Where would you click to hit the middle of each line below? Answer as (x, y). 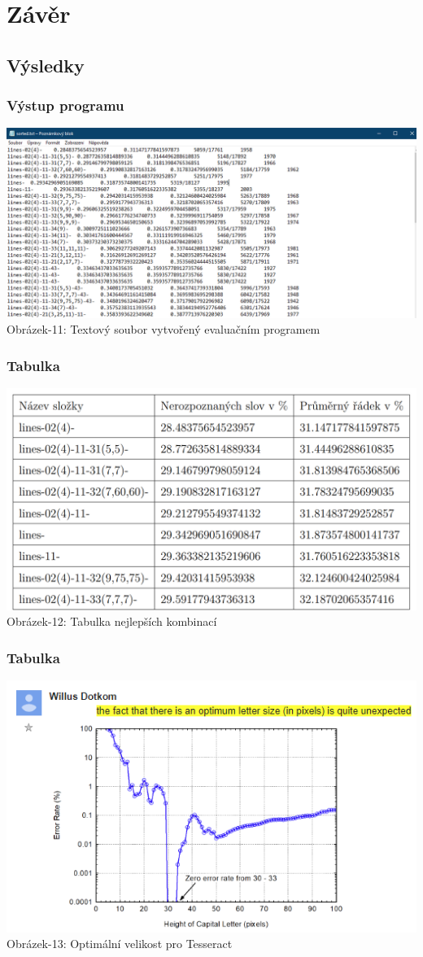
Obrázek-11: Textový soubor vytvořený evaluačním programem (164, 329)
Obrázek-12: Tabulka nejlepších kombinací (112, 621)
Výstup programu (65, 105)
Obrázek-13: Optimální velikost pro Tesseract (120, 944)
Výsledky (46, 65)
